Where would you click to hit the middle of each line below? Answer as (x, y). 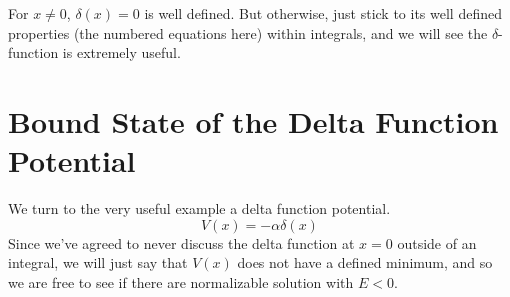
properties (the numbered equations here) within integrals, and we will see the (248, 32)
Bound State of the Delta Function (253, 120)
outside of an (437, 242)
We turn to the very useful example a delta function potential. (199, 208)
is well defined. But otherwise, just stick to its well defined (323, 13)
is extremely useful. (121, 52)
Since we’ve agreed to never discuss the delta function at (181, 242)
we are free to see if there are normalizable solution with (181, 281)
